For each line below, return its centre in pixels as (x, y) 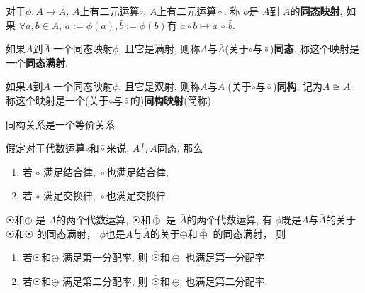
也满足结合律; (137, 171)
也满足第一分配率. (226, 257)
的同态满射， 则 (249, 233)
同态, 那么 (180, 148)
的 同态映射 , (316, 11)
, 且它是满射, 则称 (159, 49)
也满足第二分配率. (226, 281)
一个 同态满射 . (37, 62)
